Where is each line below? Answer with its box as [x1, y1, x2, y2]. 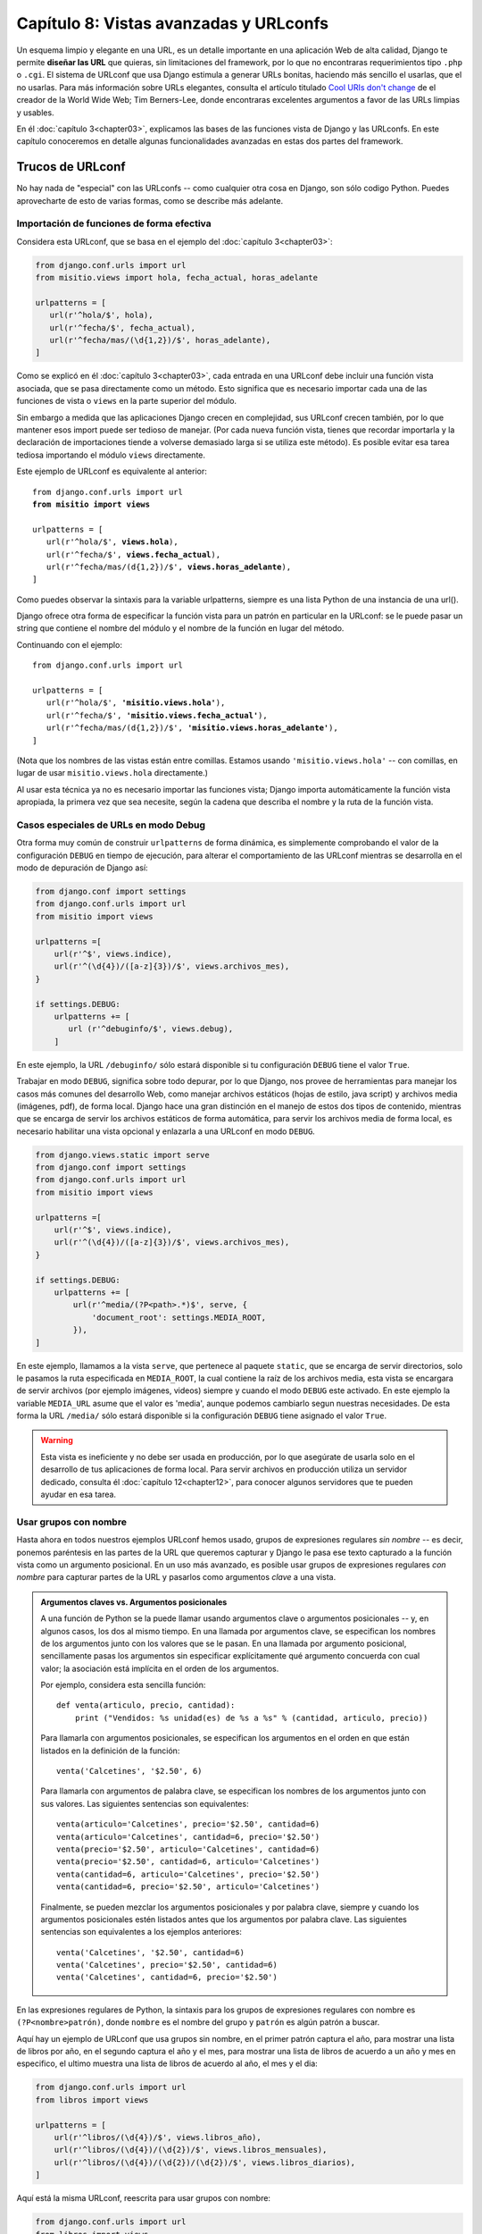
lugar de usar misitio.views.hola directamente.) [16, 768, 209, 778]
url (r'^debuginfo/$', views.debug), [68, 1024, 234, 1034]
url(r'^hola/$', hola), [49, 310, 154, 321]
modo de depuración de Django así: [16, 862, 148, 873]
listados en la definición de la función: [40, 1745, 180, 1756]
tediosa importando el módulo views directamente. [16, 449, 205, 460]
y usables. [16, 107, 54, 118]
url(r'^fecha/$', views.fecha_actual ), [46, 550, 221, 559]
